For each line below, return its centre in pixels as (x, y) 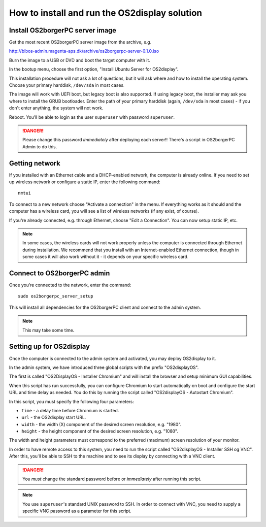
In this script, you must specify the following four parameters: (71, 401)
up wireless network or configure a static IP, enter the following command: (85, 182)
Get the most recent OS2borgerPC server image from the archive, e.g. (80, 42)
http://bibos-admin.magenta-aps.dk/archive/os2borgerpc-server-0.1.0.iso (84, 51)
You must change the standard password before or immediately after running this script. (112, 479)
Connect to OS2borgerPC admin (60, 273)
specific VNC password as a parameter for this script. (77, 511)
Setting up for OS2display (50, 346)
